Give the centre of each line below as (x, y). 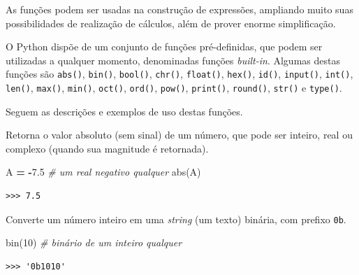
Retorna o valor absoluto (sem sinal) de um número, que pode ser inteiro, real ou (179, 135)
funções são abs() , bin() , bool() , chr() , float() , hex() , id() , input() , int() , (179, 74)
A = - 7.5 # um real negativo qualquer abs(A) (103, 172)
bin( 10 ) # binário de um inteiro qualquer (94, 242)
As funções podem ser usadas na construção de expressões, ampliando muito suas (179, 9)
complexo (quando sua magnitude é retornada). (107, 148)
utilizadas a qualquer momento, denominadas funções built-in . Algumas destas (173, 60)
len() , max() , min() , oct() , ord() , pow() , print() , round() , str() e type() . (174, 88)
